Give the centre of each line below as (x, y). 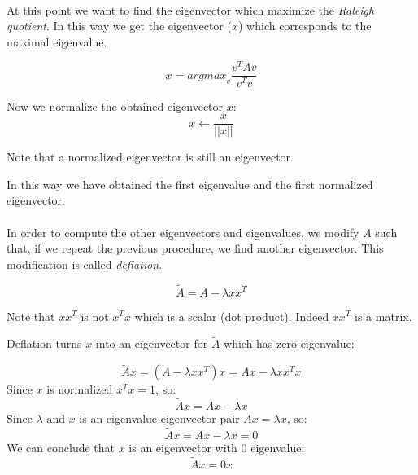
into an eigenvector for (152, 343)
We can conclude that (61, 447)
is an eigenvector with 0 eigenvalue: (217, 447)
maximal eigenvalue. (57, 41)
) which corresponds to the (305, 26)
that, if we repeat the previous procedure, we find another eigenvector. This (195, 248)
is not (95, 316)
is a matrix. (383, 316)
